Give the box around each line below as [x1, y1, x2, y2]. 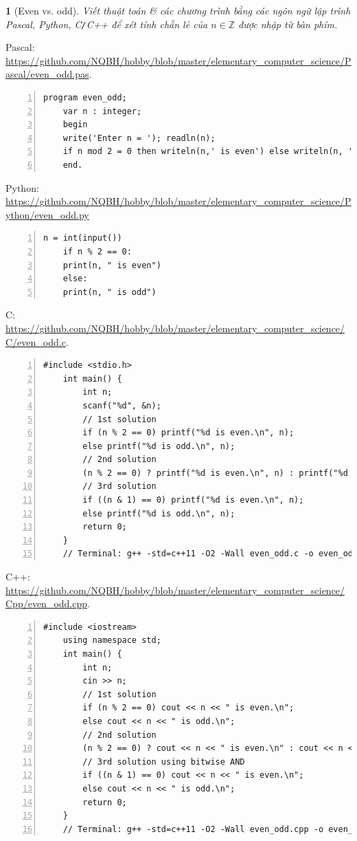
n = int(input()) [43, 233, 122, 243]
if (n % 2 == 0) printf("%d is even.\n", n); [82, 428, 295, 438]
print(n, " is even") [62, 260, 161, 270]
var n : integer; [62, 106, 142, 116]
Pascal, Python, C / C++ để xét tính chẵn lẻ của [5, 17, 208, 31]
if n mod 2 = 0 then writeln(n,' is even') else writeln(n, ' [62, 146, 354, 157]
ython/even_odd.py [5, 207, 89, 221]
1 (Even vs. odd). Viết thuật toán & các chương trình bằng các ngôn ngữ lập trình [5, 3, 351, 17]
